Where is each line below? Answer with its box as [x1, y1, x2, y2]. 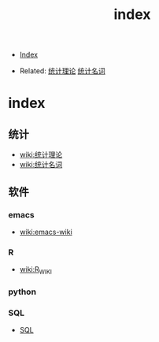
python [8, 286, 37, 297]
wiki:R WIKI [19, 265, 53, 276]
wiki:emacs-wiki [19, 227, 72, 236]
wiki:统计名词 [19, 160, 63, 169]
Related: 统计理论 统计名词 [19, 66, 106, 76]
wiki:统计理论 [19, 150, 63, 159]
